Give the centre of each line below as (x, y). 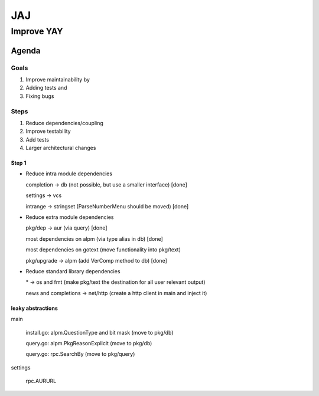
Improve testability (48, 131)
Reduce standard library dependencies (73, 271)
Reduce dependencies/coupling (64, 123)
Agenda (26, 50)
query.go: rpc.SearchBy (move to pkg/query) (80, 354)
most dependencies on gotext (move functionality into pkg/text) (103, 250)
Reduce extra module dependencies (70, 217)
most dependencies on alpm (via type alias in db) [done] (95, 238)
